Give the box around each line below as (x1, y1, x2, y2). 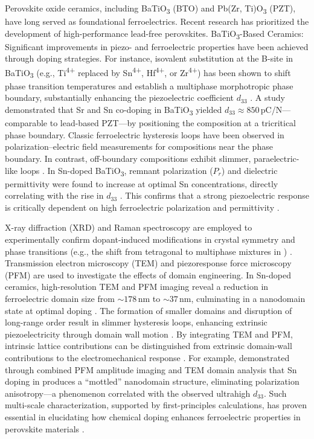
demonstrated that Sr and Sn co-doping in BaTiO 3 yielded (5, 103, 222, 117)
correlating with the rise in (5, 189, 104, 202)
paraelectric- (253, 152, 300, 164)
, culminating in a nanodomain (191, 292, 306, 304)
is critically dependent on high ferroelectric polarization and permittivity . (5, 200, 280, 213)
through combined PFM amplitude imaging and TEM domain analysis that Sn (5, 363, 297, 376)
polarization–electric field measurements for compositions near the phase (5, 140, 273, 153)
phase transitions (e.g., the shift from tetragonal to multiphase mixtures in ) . (5, 245, 292, 257)
